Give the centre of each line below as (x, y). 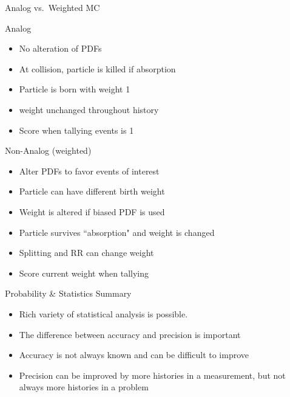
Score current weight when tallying (84, 273)
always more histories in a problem (84, 387)
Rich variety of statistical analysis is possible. (103, 313)
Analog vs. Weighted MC (52, 7)
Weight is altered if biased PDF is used (92, 211)
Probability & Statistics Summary (68, 293)
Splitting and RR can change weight (86, 253)
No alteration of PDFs (60, 48)
